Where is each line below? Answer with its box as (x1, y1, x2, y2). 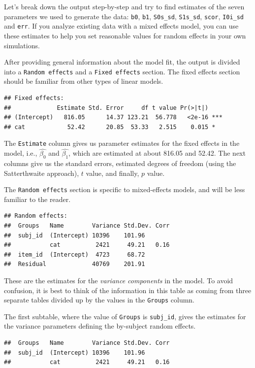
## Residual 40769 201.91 (4, 261, 145, 268)
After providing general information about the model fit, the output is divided (4, 57, 240, 67)
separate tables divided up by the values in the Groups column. (4, 295, 195, 305)
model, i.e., (4, 148, 37, 158)
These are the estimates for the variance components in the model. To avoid (4, 275, 233, 285)
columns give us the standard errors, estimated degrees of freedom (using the (4, 158, 236, 168)
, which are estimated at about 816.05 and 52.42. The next (68, 148, 246, 158)
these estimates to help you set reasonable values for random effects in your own (4, 30, 246, 40)
